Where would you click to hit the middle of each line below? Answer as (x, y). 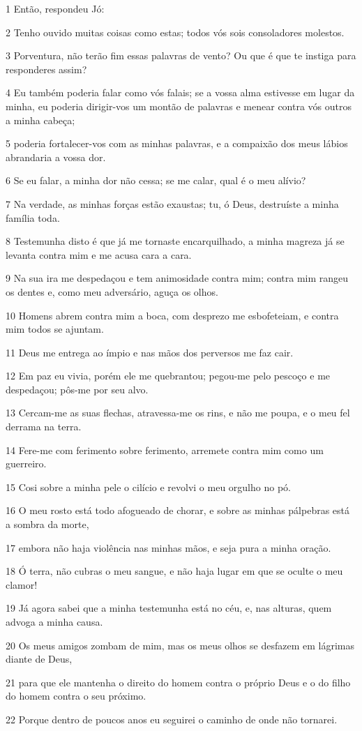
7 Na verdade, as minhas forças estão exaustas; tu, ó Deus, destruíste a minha (172, 203)
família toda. (33, 217)
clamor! (22, 584)
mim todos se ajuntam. (55, 329)
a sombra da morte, (47, 524)
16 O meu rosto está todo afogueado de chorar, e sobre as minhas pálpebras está (178, 510)
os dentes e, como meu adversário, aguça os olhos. (112, 291)
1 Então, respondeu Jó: (55, 8)
